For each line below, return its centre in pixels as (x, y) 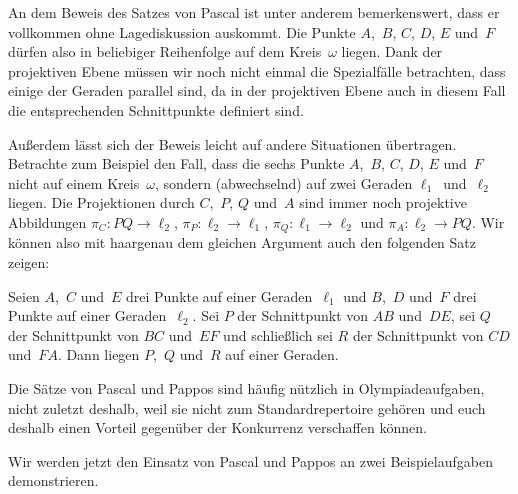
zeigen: (29, 261)
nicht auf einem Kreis (74, 182)
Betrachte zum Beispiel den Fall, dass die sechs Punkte (176, 163)
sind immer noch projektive (383, 202)
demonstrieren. (53, 480)
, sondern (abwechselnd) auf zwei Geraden (283, 182)
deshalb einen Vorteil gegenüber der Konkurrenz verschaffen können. (217, 427)
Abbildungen (47, 221)
